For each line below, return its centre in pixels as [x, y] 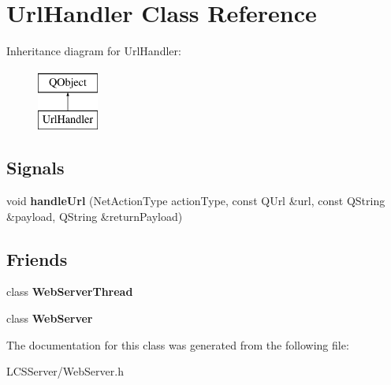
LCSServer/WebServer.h [65, 371]
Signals [35, 168]
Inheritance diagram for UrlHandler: [94, 51]
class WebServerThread [70, 292]
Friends [37, 258]
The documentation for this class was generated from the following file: [178, 344]
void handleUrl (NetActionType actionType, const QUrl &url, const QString [196, 201]
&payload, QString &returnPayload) [95, 216]
